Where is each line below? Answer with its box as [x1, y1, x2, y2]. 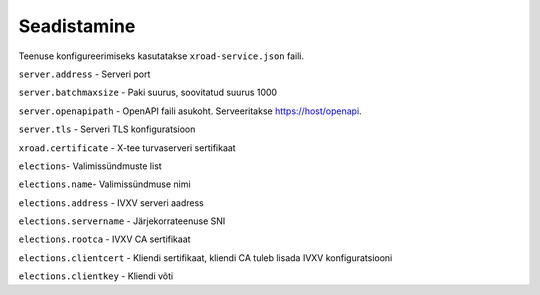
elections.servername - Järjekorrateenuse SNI [18, 215, 226, 227]
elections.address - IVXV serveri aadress [18, 196, 204, 209]
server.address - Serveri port [18, 68, 151, 80]
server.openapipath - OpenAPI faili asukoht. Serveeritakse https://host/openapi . [18, 105, 362, 117]
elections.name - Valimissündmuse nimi [18, 178, 191, 190]
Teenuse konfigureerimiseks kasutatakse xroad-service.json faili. [18, 50, 305, 62]
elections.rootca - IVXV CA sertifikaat [18, 233, 191, 245]
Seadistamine [18, 15, 136, 37]
